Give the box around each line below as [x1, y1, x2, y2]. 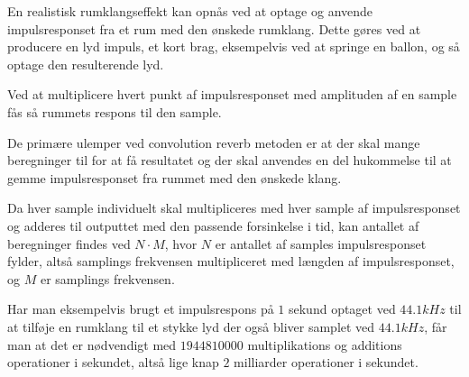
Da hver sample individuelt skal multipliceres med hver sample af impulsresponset [7, 198, 461, 217]
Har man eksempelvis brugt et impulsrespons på [7, 299, 274, 318]
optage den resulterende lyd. [7, 54, 164, 73]
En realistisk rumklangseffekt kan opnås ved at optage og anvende [7, 2, 373, 20]
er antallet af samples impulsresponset [215, 234, 427, 253]
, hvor [164, 234, 198, 253]
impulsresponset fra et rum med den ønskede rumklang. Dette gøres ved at [7, 19, 421, 38]
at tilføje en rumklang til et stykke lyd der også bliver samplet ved [7, 317, 375, 336]
